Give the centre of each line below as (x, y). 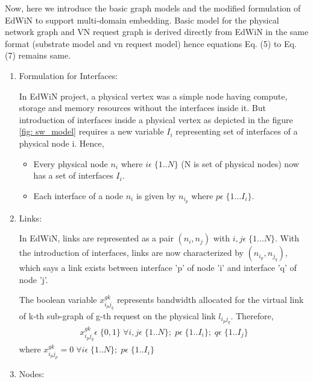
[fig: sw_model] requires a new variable (91, 131)
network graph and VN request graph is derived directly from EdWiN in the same (157, 32)
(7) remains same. (38, 55)
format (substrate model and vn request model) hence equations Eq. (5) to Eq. (151, 43)
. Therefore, (252, 315)
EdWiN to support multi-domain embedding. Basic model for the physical (142, 20)
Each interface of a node (78, 195)
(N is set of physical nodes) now (240, 163)
